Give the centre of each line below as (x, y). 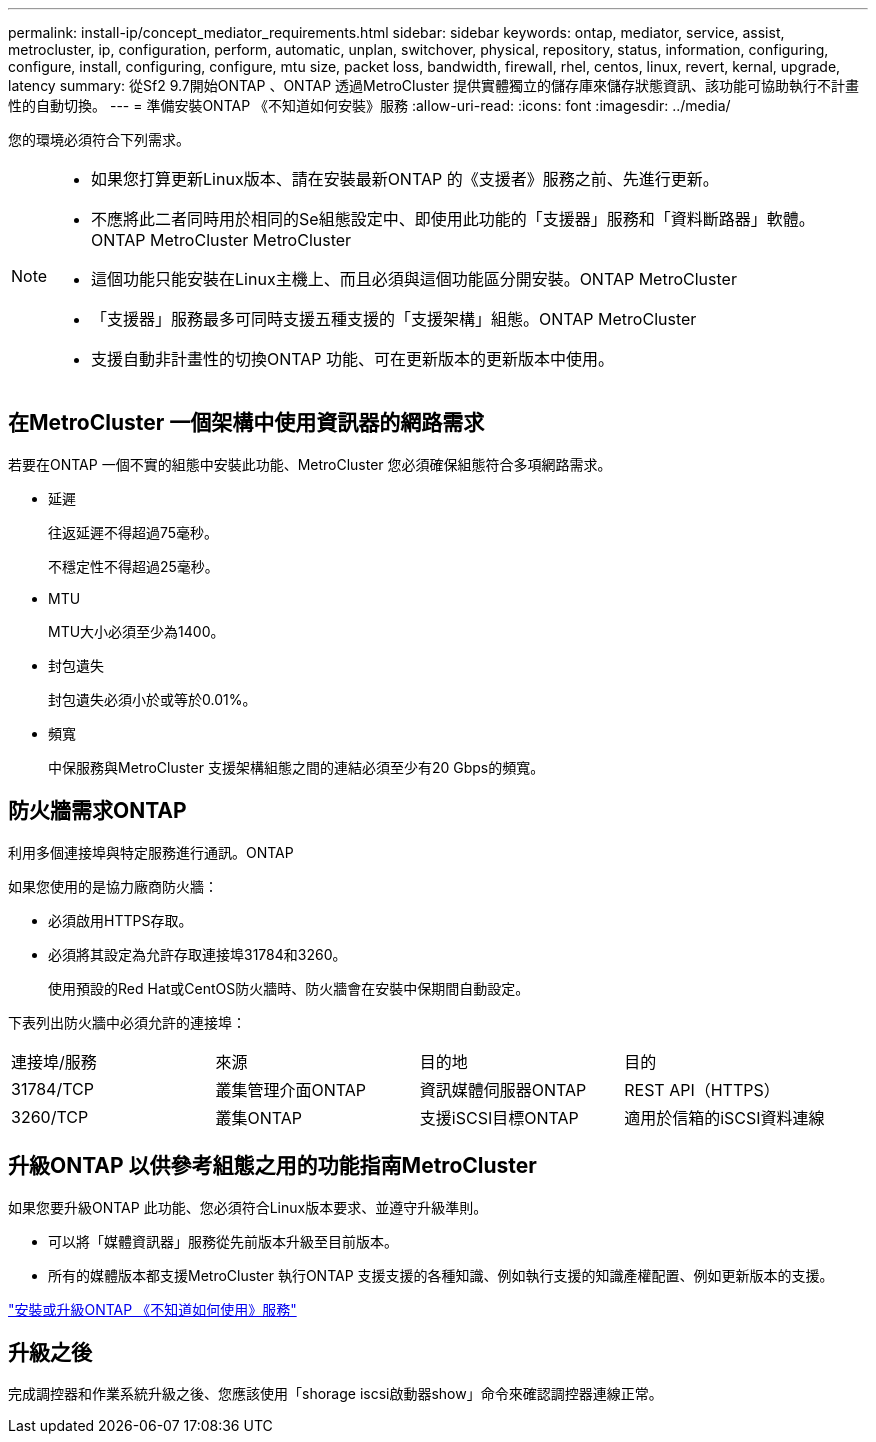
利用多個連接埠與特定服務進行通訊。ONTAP (151, 852)
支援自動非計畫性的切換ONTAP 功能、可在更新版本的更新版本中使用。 (353, 359)
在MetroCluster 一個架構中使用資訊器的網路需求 (246, 423)
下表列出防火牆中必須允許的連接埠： (127, 1022)
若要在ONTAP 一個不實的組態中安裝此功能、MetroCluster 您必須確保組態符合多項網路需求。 (310, 464)
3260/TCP (50, 1116)
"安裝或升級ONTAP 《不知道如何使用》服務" (152, 1309)
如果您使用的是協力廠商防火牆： (113, 886)
